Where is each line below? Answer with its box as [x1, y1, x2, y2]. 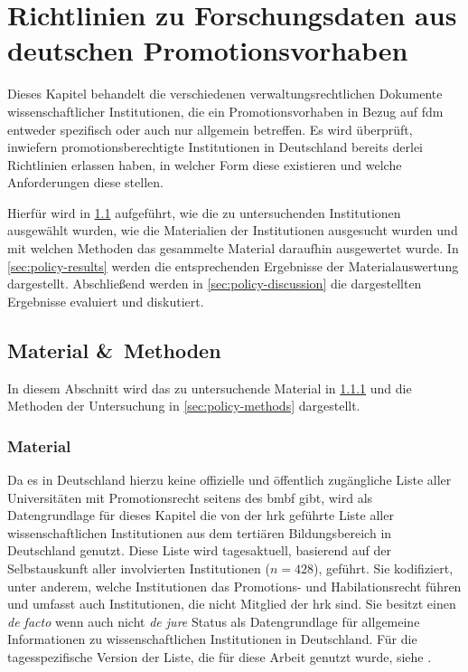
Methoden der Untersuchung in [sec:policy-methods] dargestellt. [7, 396, 360, 415]
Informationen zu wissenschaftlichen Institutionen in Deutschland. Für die [7, 629, 417, 648]
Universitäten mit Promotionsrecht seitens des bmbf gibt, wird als [7, 487, 373, 506]
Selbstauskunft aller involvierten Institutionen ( [7, 559, 270, 578]
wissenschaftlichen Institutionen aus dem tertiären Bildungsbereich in [7, 523, 392, 542]
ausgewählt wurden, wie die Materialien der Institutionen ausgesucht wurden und [7, 221, 458, 240]
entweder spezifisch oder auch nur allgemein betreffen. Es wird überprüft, [7, 119, 413, 138]
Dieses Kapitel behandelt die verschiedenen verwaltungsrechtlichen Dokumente [7, 84, 443, 103]
